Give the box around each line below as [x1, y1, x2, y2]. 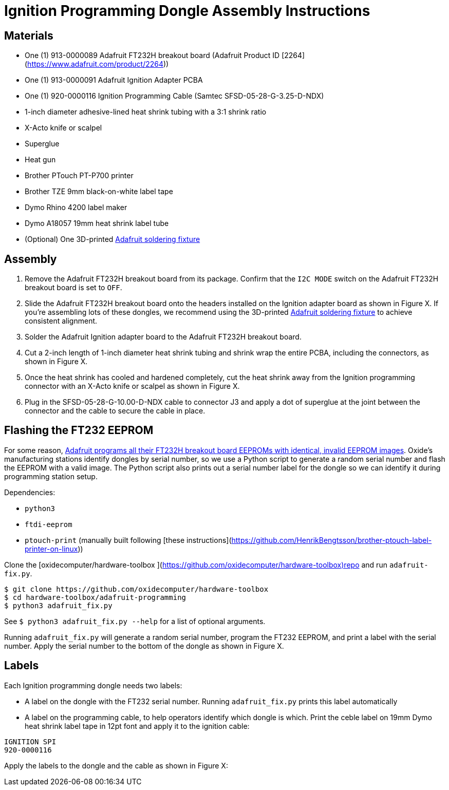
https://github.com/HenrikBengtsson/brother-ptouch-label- [231, 535, 432, 544]
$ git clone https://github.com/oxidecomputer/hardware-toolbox [4, 585, 269, 593]
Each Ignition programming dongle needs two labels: [4, 681, 182, 690]
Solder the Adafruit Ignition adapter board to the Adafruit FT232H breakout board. [25, 332, 302, 342]
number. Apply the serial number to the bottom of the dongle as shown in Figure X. [4, 641, 284, 650]
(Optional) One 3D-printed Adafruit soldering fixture [25, 235, 200, 244]
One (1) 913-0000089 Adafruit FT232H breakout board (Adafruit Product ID [25, 51, 280, 60]
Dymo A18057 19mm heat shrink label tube [25, 219, 169, 228]
